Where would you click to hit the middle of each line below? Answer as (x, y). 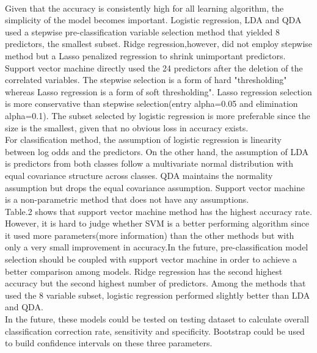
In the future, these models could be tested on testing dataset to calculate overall (157, 319)
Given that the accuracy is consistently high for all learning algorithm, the (144, 8)
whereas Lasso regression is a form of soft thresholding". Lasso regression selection (158, 91)
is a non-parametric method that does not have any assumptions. (127, 199)
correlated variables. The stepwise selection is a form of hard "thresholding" (146, 80)
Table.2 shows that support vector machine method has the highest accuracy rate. (158, 211)
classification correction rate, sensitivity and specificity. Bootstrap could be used (155, 331)
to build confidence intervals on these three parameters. (109, 343)
